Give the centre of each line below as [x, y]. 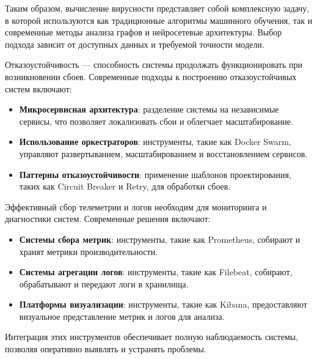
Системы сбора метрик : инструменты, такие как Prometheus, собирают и [160, 239]
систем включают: [38, 88]
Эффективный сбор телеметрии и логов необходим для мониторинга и [136, 206]
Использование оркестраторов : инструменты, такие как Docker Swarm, [155, 142]
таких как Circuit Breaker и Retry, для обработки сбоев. [125, 186]
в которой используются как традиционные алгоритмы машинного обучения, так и [159, 20]
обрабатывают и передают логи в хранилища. [104, 283]
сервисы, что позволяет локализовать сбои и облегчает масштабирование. [156, 121]
